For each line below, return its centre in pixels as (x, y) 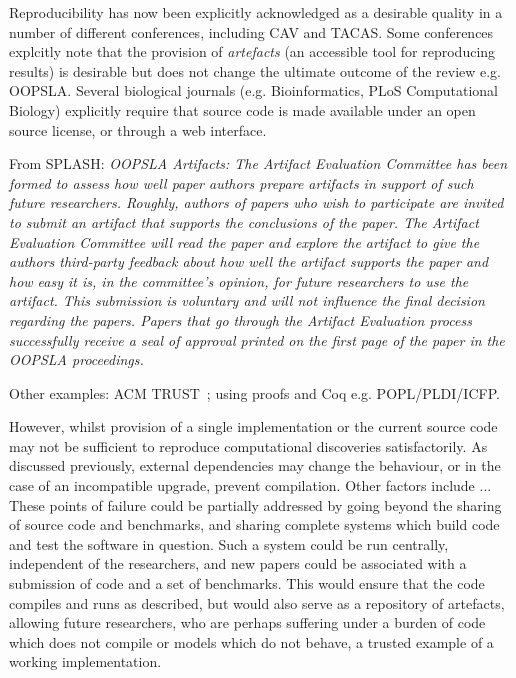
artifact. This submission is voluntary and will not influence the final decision (247, 300)
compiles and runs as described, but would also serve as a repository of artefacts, (257, 602)
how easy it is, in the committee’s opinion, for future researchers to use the (239, 280)
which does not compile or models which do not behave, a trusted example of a (251, 641)
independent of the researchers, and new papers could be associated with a (238, 563)
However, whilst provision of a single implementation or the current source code (253, 426)
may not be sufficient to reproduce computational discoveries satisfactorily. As (248, 445)
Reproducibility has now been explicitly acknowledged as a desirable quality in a (256, 12)
